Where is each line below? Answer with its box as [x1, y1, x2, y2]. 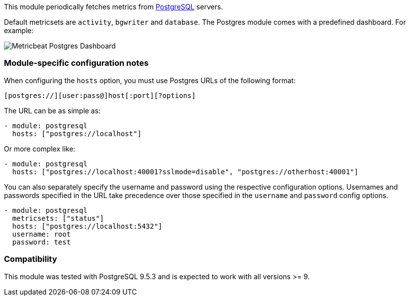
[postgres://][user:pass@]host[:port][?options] [4, 91, 196, 100]
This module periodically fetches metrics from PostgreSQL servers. [4, 2, 223, 11]
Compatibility [4, 254, 57, 264]
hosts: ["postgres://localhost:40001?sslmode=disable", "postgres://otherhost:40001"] [12, 167, 359, 176]
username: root [12, 230, 71, 238]
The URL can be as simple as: [4, 106, 101, 115]
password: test [12, 238, 71, 246]
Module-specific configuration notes [4, 58, 149, 68]
